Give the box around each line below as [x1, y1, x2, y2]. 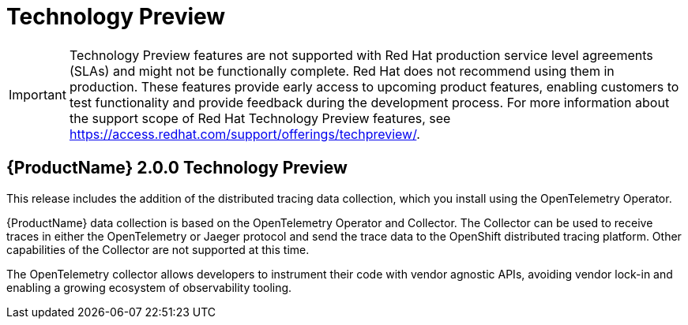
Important [9, 86, 66, 103]
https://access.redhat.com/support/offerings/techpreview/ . [69, 125, 420, 142]
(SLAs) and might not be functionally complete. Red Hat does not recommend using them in [69, 62, 615, 79]
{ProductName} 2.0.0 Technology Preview [6, 158, 348, 178]
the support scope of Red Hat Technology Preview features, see [69, 110, 451, 126]
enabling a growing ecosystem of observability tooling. [6, 280, 292, 294]
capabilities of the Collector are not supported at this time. [6, 242, 310, 256]
